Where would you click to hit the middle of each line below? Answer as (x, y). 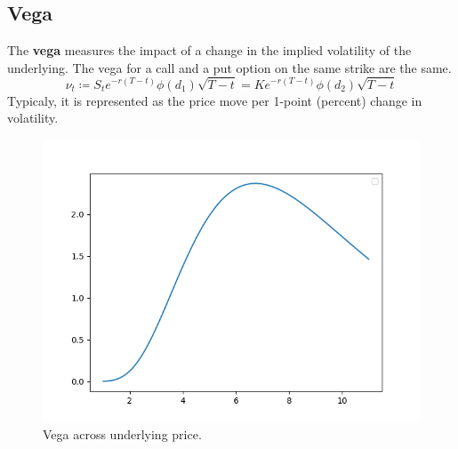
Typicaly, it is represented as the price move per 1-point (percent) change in (215, 100)
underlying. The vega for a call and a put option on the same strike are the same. (229, 67)
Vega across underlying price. (122, 434)
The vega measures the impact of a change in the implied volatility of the (209, 50)
